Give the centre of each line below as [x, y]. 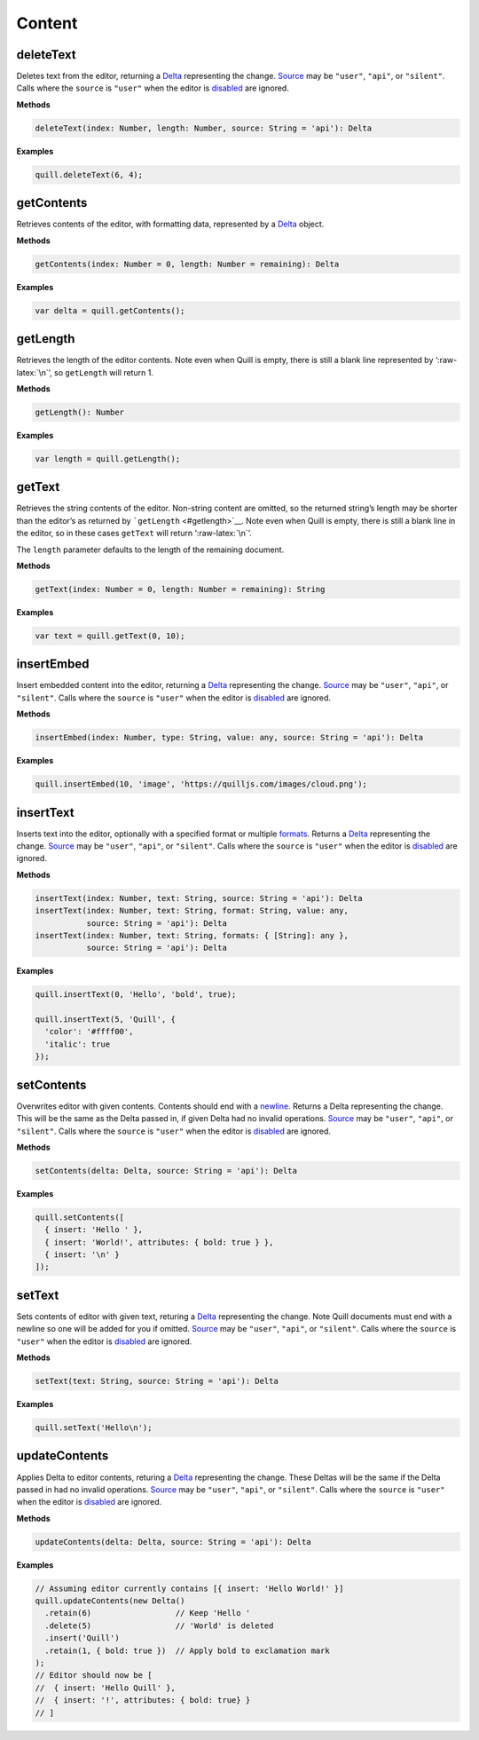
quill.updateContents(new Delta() [110, 1601]
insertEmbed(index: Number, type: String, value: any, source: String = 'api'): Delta [229, 738]
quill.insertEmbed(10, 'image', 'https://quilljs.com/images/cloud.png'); [201, 784]
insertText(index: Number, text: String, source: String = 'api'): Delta [199, 898]
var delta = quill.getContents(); [110, 310]
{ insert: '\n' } [82, 1255]
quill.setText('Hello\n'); [94, 1428]
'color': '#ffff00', [89, 1032]
